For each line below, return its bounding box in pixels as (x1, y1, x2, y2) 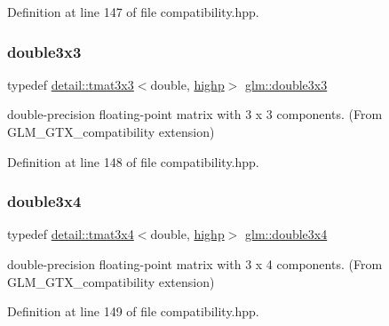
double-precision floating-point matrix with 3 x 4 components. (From (7, 255, 383, 273)
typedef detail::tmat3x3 (7, 75, 134, 93)
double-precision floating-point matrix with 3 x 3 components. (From (7, 105, 383, 123)
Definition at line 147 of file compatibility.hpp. (7, 3, 259, 20)
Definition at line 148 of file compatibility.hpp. (7, 152, 259, 171)
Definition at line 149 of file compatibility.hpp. (7, 302, 259, 321)
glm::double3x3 (245, 75, 328, 93)
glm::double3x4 (245, 225, 328, 243)
